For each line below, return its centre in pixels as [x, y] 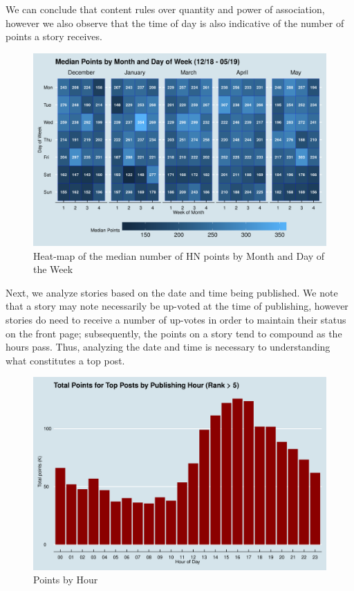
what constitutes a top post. [65, 360]
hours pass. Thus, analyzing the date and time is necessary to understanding [168, 347]
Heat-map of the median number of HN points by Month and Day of [179, 255]
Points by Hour [66, 580]
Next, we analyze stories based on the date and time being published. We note [172, 292]
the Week [53, 269]
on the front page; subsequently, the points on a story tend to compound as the [174, 333]
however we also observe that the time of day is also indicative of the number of [175, 23]
